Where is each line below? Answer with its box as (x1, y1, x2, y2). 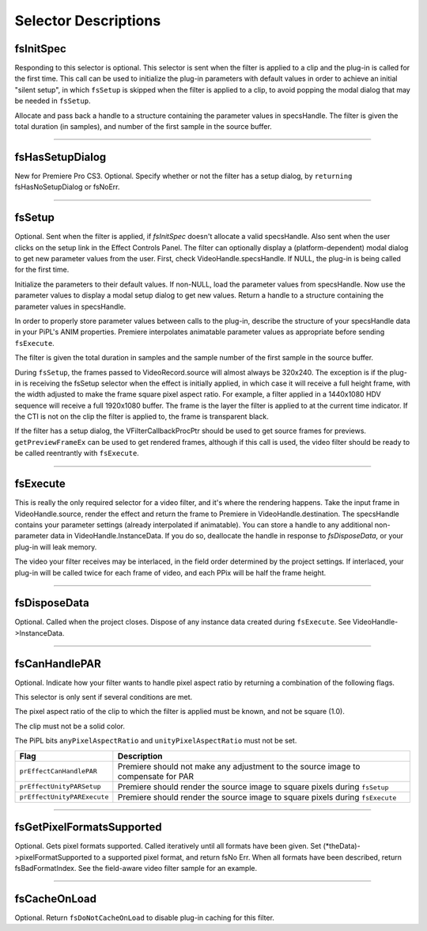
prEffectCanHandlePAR (19, 767, 98, 776)
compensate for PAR (117, 770, 194, 781)
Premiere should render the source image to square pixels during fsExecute (117, 792, 397, 803)
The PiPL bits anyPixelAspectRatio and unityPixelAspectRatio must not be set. (14, 736, 297, 746)
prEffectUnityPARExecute (19, 792, 109, 801)
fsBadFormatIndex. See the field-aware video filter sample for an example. (14, 863, 257, 872)
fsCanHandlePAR (14, 657, 102, 671)
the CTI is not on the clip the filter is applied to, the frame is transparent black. (14, 412, 269, 421)
